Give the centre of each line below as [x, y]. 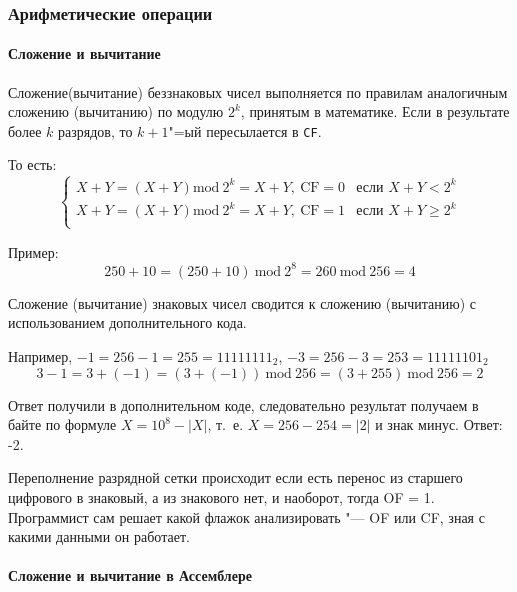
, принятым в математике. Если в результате [375, 111]
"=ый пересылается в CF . [245, 130]
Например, [40, 355]
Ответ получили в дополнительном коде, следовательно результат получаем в [243, 404]
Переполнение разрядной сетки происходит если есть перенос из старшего [235, 477]
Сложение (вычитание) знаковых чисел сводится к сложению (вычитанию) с [242, 302]
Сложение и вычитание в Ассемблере [130, 575]
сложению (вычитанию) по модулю [116, 111]
